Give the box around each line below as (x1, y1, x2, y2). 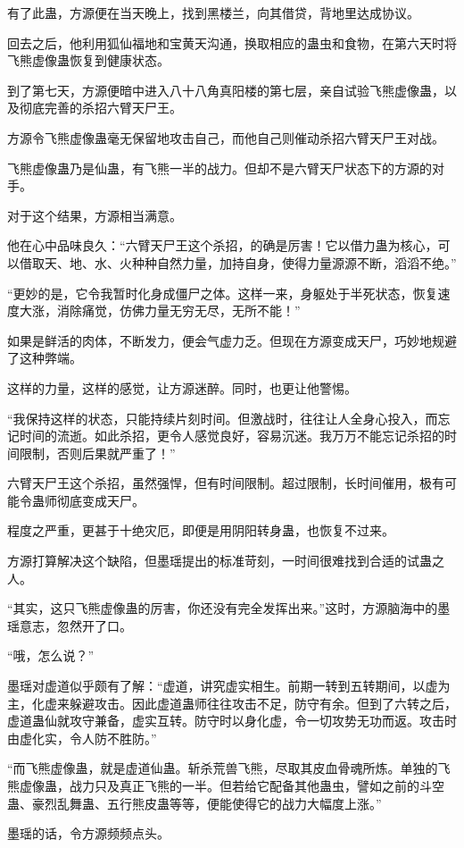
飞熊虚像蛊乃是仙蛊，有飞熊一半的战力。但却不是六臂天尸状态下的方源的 (7, 158, 432, 177)
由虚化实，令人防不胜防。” (7, 728, 157, 747)
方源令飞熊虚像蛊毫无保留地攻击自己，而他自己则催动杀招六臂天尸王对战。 (7, 128, 444, 147)
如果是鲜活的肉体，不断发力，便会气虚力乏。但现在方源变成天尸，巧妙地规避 (7, 331, 457, 349)
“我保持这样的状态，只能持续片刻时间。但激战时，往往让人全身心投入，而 (7, 408, 438, 427)
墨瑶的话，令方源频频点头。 (7, 824, 170, 843)
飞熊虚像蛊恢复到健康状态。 (7, 51, 170, 70)
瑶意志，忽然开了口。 (7, 616, 132, 634)
